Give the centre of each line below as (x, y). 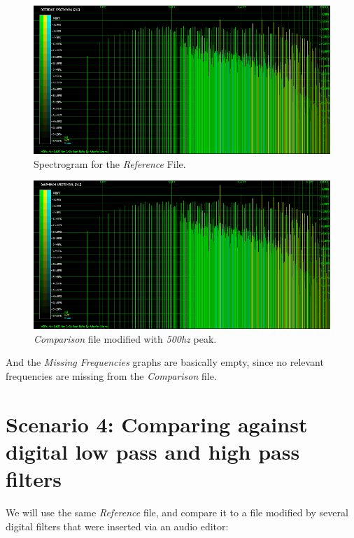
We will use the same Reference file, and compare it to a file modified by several (177, 512)
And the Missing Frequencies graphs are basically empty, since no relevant (165, 362)
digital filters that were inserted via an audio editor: (117, 526)
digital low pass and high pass (153, 451)
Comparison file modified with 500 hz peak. (125, 338)
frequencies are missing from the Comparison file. (111, 375)
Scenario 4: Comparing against (157, 424)
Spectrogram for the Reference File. (110, 163)
